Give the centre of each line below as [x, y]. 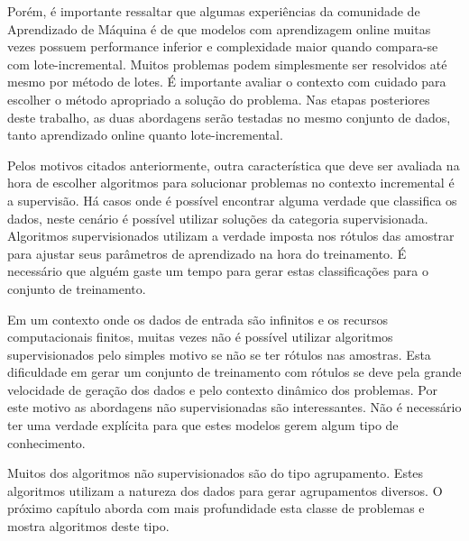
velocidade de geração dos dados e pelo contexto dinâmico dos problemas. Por [222, 389]
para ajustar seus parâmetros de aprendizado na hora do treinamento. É [207, 253]
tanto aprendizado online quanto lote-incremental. [145, 135]
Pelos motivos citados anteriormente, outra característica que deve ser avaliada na [234, 165]
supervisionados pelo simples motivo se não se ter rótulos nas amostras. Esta [219, 354]
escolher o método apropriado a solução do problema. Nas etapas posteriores [219, 99]
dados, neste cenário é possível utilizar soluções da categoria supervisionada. [218, 218]
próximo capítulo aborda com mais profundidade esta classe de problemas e [216, 508]
